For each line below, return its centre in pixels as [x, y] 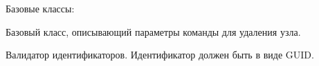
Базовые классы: [40, 8]
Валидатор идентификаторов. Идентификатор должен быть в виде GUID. [160, 55]
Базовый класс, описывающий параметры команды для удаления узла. [153, 31]
